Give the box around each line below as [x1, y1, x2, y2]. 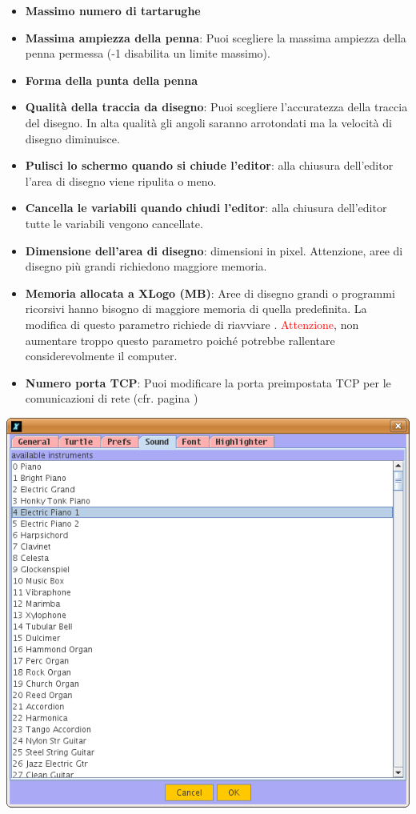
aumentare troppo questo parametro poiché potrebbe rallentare [25, 331, 335, 348]
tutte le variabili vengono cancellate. [25, 215, 203, 231]
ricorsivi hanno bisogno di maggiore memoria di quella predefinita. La [25, 300, 367, 317]
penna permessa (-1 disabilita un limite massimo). [25, 45, 270, 62]
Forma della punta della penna [25, 71, 198, 88]
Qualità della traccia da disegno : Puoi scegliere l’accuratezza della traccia [25, 98, 408, 115]
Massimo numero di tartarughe [25, 2, 201, 18]
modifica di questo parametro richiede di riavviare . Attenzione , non [25, 315, 359, 332]
